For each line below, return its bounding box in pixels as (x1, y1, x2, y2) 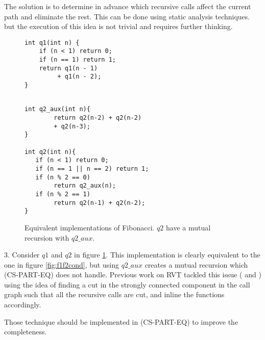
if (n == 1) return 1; (39, 56, 116, 64)
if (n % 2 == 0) (35, 173, 90, 181)
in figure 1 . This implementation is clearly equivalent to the (74, 249, 260, 260)
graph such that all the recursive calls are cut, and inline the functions (4, 289, 225, 300)
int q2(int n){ (25, 148, 76, 155)
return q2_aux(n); (54, 182, 116, 190)
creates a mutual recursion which (144, 259, 248, 270)
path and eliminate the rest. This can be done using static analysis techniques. (4, 11, 250, 21)
